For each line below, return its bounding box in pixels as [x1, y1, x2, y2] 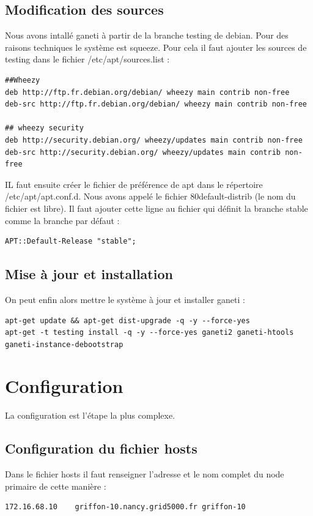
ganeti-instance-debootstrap [5, 340, 123, 349]
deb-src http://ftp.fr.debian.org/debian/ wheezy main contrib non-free [5, 100, 307, 109]
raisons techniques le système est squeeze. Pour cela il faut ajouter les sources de [5, 40, 307, 53]
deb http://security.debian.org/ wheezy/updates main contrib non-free [5, 135, 303, 144]
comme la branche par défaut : [5, 214, 120, 226]
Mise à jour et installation [5, 264, 173, 283]
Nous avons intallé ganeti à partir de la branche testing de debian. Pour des [5, 29, 289, 42]
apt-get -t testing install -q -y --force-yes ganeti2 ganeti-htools [5, 328, 294, 337]
